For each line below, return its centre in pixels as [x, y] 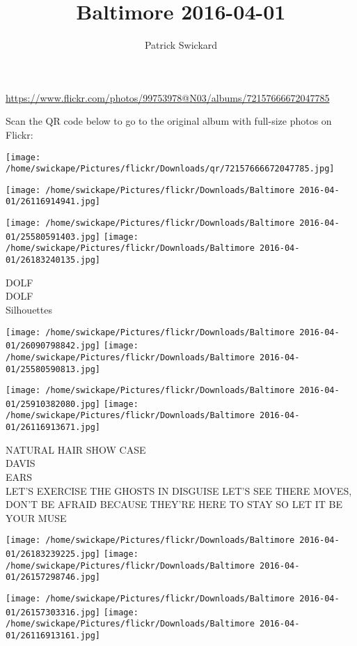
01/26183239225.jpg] [53, 554]
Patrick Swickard [181, 45]
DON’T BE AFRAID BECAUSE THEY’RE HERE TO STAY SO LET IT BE [174, 504]
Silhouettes [29, 309]
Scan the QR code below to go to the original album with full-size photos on [169, 121]
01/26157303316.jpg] [53, 612]
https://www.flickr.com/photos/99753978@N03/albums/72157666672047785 [168, 97]
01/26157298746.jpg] [53, 577]
